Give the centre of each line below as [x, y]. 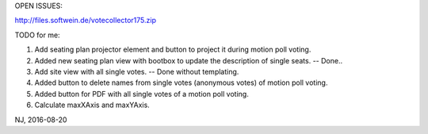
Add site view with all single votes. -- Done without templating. [137, 71]
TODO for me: [37, 35]
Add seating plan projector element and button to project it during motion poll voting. [173, 50]
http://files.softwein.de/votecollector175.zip [85, 21]
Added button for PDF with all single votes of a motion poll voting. [141, 94]
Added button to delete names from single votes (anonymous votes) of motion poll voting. [181, 82]
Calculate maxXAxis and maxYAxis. [92, 105]
